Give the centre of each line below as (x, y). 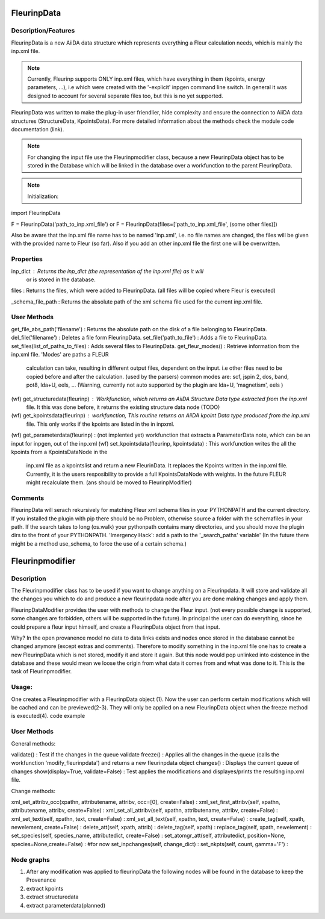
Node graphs (31, 859)
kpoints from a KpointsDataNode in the (59, 452)
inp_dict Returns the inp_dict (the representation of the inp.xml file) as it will (107, 271)
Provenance (41, 880)
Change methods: (33, 791)
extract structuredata (52, 897)
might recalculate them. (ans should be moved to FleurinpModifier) (109, 482)
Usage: (22, 687)
